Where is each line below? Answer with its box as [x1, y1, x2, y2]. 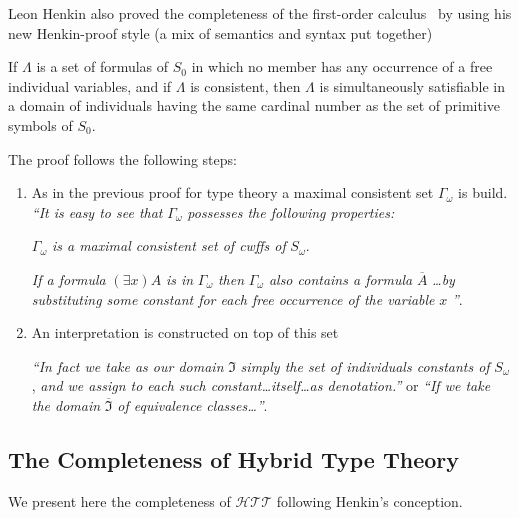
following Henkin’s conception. [276, 490, 463, 511]
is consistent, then [190, 75, 301, 96]
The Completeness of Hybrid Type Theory [8, 443, 460, 474]
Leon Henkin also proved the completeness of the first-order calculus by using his [8, 3, 512, 23]
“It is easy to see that [31, 201, 163, 222]
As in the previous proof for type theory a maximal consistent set [31, 182, 434, 203]
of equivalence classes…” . [117, 394, 268, 415]
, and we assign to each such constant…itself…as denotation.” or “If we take [31, 375, 491, 396]
